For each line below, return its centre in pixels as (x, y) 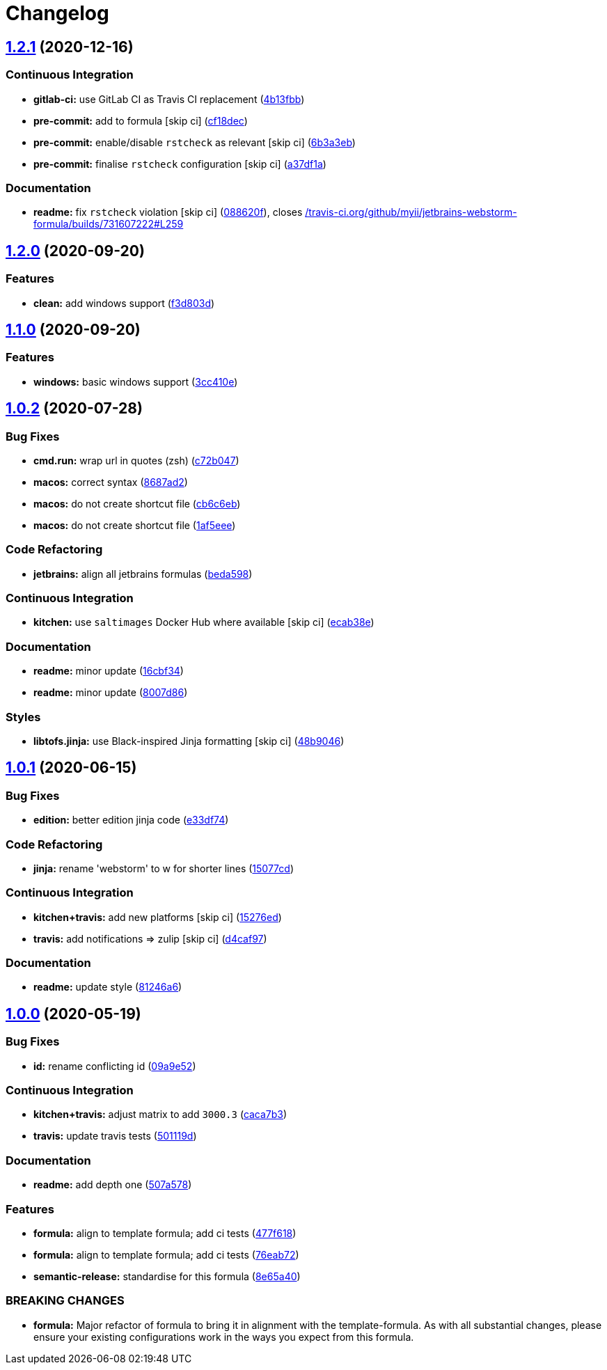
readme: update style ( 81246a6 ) (108, 987)
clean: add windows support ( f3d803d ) (124, 303)
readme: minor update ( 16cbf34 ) (109, 671)
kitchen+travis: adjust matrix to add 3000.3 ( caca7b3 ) (160, 1115)
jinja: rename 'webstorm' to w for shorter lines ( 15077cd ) (164, 868)
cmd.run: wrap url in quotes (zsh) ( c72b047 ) (136, 460)
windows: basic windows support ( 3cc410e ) (136, 381)
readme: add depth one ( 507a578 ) (113, 1185)
